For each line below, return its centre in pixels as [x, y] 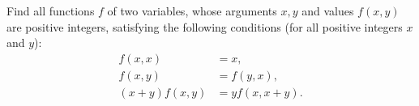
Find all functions [51, 11]
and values [328, 11]
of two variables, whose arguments [192, 11]
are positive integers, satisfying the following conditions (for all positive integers [205, 26]
